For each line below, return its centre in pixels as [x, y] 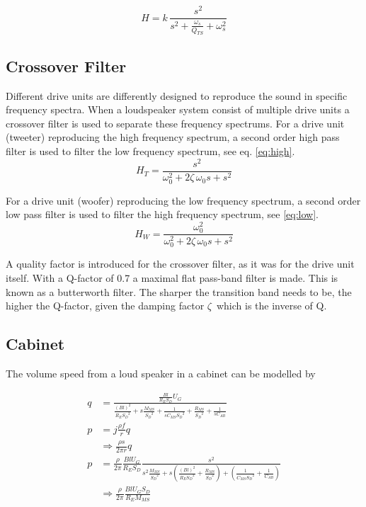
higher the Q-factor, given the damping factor [105, 306]
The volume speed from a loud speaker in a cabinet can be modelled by [161, 373]
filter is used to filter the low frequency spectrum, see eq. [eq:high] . [150, 151]
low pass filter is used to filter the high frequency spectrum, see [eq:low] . [162, 214]
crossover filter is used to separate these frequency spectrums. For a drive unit [175, 123]
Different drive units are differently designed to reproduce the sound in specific [177, 95]
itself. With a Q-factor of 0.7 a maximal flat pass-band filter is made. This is [172, 278]
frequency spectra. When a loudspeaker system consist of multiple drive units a [178, 109]
